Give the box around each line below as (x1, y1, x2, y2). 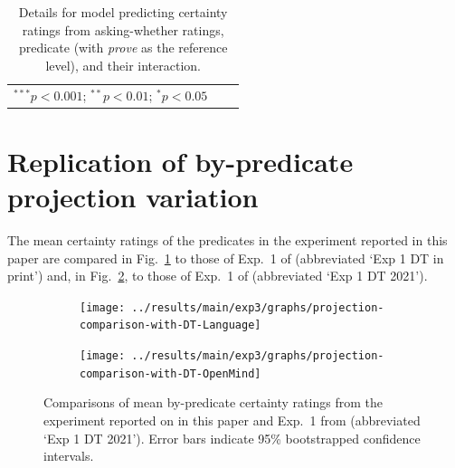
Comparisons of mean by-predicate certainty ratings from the (43, 393, 383, 412)
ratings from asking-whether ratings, (22, 20, 224, 39)
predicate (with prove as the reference (18, 38, 228, 57)
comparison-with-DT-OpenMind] (80, 367, 261, 380)
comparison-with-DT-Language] (80, 319, 261, 332)
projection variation (7, 178, 259, 215)
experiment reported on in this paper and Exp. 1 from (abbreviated (43, 411, 421, 430)
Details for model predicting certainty (18, 3, 228, 21)
